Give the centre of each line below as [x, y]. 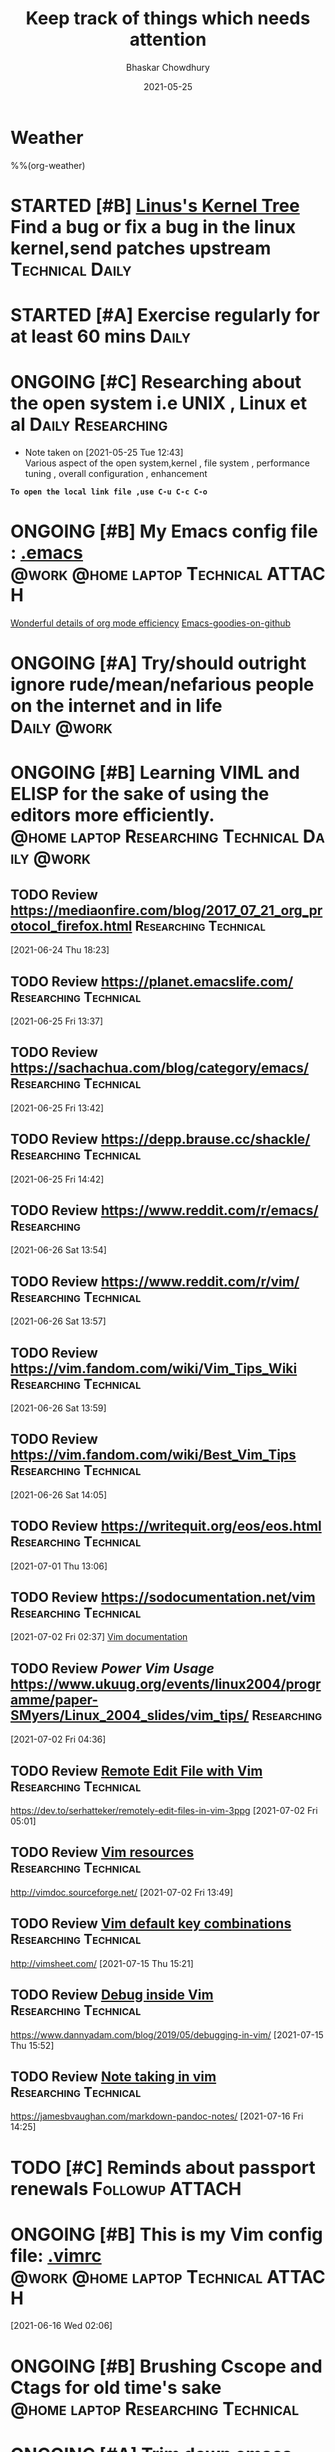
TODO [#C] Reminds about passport [163, 2167]
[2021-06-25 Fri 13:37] [57, 1021]
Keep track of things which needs [168, 18]
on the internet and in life [116, 706]
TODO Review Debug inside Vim [112, 1995]
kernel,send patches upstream [141, 248]
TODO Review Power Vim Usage [112, 1668]
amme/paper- [54, 1699]
